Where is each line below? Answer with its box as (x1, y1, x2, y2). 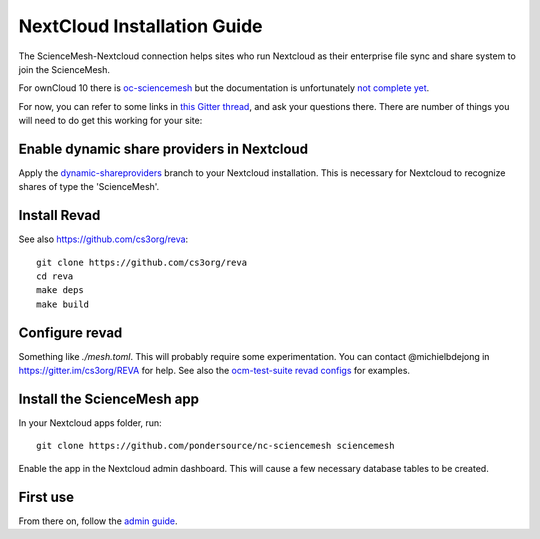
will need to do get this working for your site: (18, 115, 203, 127)
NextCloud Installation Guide (18, 15, 264, 37)
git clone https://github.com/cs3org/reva (36, 256, 248, 268)
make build (36, 298, 90, 310)
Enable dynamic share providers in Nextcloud (18, 140, 309, 157)
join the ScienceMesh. (18, 63, 110, 75)
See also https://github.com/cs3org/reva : (18, 233, 189, 245)
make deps (36, 285, 84, 296)
